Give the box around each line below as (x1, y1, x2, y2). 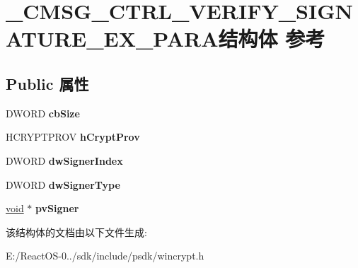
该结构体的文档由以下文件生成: (6, 224, 147, 239)
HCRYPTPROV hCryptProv (6, 129, 140, 144)
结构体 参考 (218, 24, 325, 53)
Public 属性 (6, 72, 89, 94)
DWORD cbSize (6, 105, 80, 120)
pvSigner (35, 201, 79, 216)
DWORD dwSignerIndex (6, 153, 123, 168)
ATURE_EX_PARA (6, 24, 219, 53)
